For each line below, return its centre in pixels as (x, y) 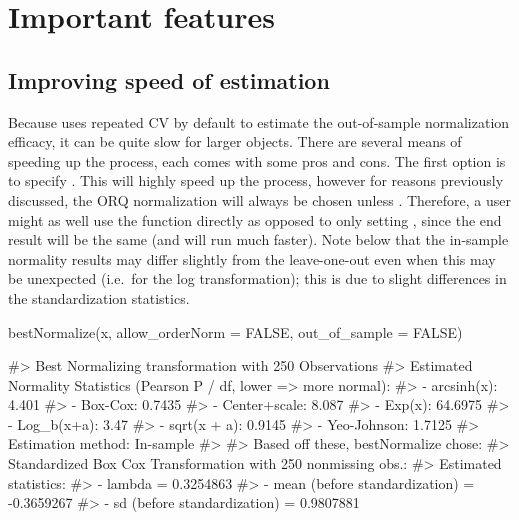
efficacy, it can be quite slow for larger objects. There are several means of (235, 141)
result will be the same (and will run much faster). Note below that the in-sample (258, 239)
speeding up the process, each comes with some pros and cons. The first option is (257, 160)
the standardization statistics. (99, 297)
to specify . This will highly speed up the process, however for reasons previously (256, 180)
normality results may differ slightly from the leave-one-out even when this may (252, 258)
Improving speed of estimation (169, 79)
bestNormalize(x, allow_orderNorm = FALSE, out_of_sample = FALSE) (235, 331)
